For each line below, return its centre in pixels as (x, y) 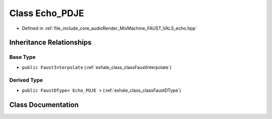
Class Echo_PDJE (47, 13)
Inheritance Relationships (50, 43)
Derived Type (26, 80)
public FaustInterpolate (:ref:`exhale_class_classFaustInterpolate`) (97, 67)
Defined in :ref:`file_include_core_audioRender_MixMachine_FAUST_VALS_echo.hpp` (110, 28)
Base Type (22, 57)
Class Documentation (44, 105)
